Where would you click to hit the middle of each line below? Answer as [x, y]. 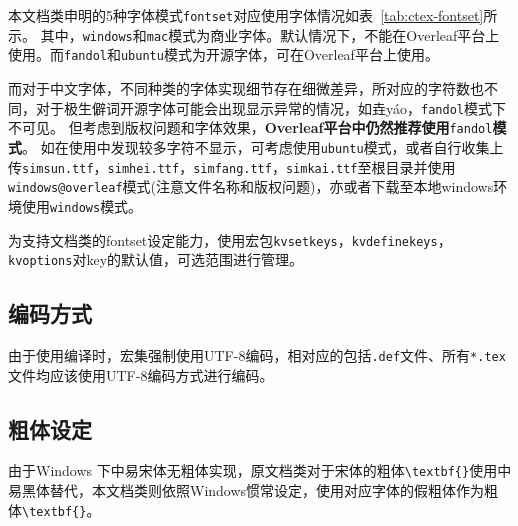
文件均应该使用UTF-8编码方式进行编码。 [141, 374]
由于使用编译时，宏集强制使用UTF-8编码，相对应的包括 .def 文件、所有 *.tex [257, 355]
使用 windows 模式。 [82, 205]
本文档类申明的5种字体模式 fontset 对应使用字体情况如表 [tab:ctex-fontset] [246, 15]
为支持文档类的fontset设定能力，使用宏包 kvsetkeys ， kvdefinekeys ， [230, 239]
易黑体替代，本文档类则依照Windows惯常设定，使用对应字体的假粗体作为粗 [253, 490]
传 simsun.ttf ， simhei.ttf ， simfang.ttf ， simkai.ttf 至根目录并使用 [232, 166]
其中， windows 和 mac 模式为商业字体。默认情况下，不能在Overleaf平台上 [270, 34]
